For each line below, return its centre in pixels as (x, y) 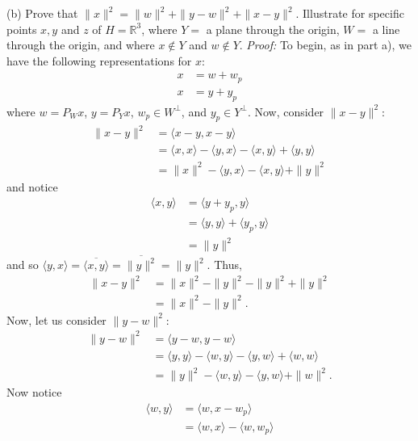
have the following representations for (99, 60)
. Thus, (224, 265)
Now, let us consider (56, 319)
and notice (32, 186)
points (22, 29)
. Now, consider (286, 111)
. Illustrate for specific (350, 13)
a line (386, 29)
